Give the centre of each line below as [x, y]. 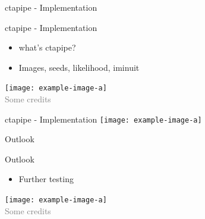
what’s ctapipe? [47, 47]
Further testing [46, 179]
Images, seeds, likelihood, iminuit [79, 67]
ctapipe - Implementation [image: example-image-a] [103, 119]
